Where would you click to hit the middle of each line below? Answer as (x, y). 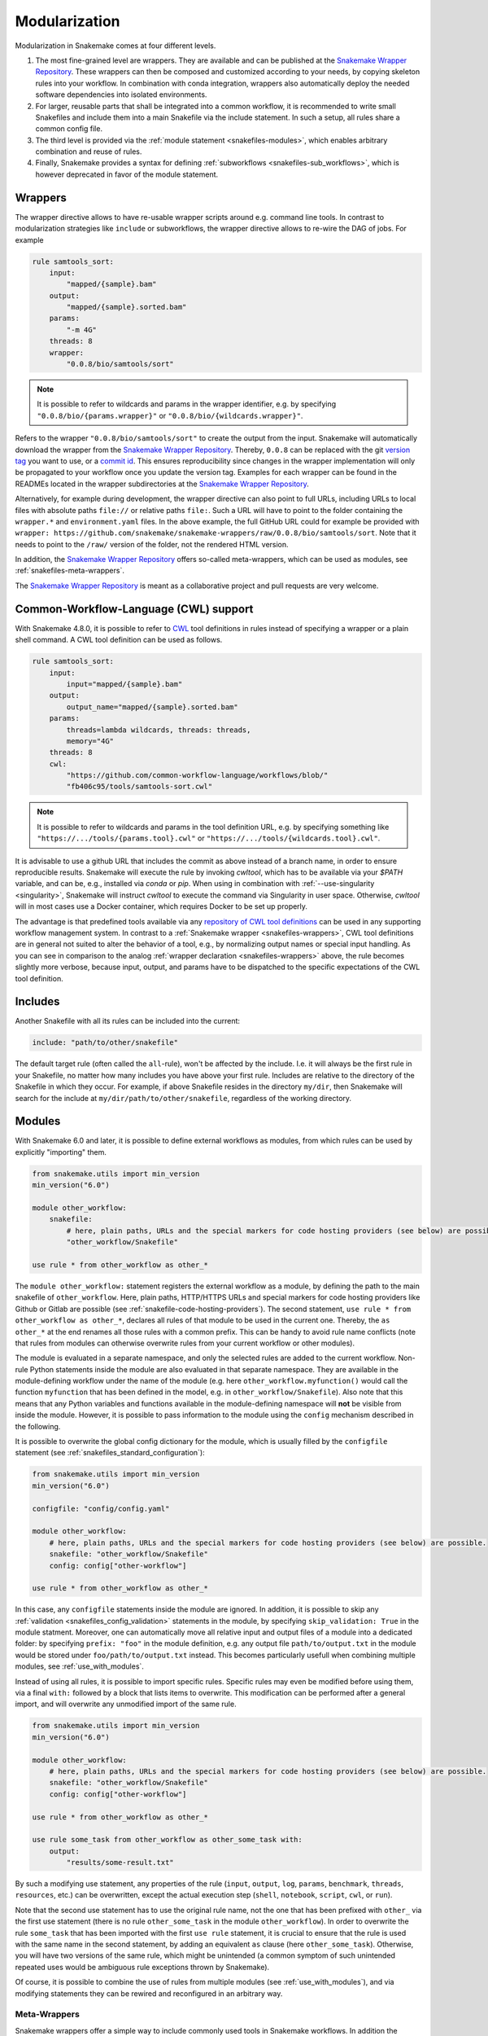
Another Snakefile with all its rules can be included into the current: (127, 1021)
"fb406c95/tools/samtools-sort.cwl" (139, 787)
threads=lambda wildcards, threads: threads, (159, 730)
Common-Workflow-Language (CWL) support (134, 609)
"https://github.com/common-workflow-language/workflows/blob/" (197, 775)
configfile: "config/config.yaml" (101, 1508)
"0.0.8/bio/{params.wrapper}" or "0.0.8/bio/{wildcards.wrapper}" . (170, 415)
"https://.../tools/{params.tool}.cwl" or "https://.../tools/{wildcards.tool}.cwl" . (209, 838)
